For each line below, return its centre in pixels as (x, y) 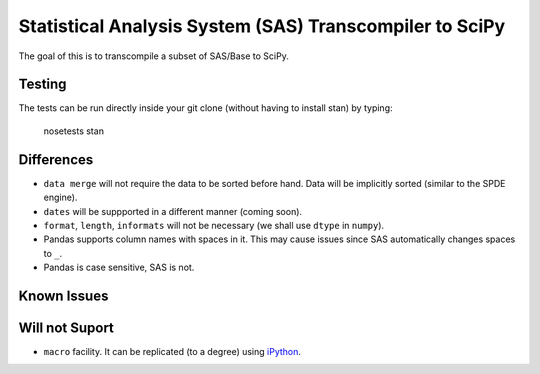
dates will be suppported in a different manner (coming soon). (173, 211)
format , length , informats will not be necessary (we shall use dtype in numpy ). (214, 225)
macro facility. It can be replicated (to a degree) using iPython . (172, 352)
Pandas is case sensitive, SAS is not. (119, 267)
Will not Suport (66, 327)
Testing (42, 84)
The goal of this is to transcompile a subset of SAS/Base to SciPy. (153, 56)
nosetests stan (74, 131)
